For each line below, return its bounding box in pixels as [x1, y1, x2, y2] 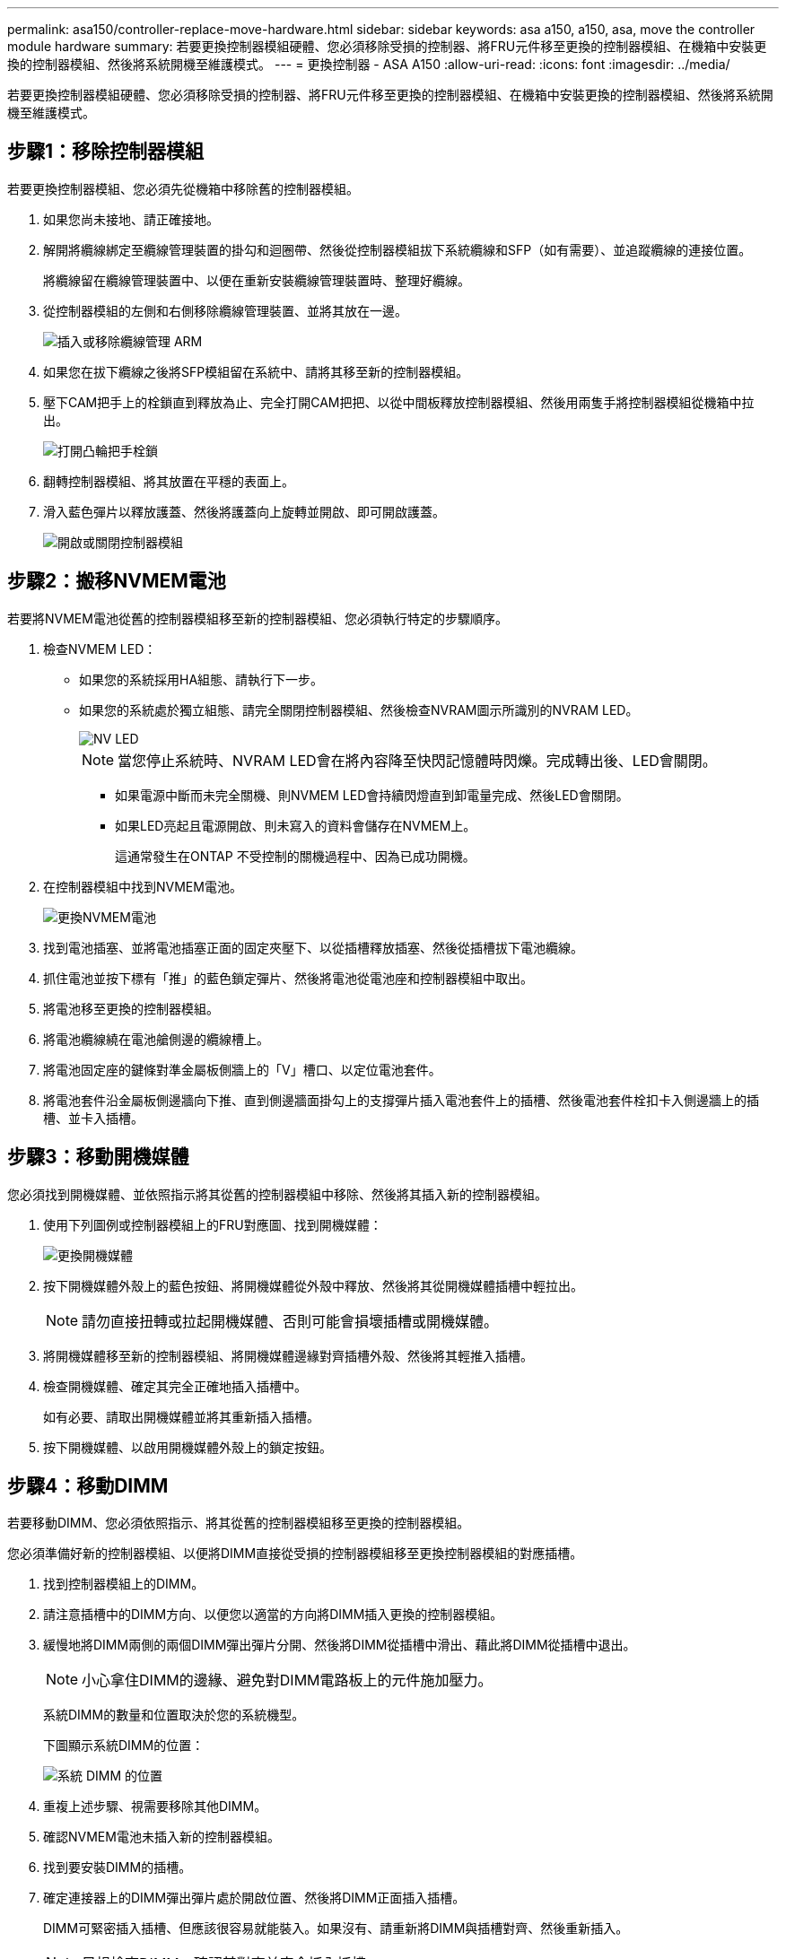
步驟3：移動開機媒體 [7, 1145, 189, 1169]
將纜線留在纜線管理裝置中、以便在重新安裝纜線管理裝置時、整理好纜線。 [43, 272, 470, 288]
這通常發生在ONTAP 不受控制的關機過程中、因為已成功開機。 [115, 848, 476, 864]
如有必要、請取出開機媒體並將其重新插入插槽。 [43, 1408, 319, 1424]
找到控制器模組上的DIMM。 [43, 1576, 205, 1592]
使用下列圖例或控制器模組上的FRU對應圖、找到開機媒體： [43, 1216, 382, 1232]
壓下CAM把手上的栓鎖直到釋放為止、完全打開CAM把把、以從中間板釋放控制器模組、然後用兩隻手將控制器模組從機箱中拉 [43, 394, 755, 410]
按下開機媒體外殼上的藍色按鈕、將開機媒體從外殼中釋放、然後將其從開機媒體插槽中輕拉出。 [43, 1277, 583, 1293]
